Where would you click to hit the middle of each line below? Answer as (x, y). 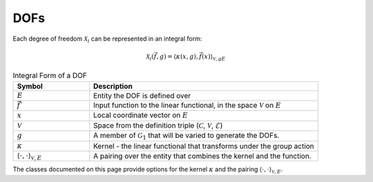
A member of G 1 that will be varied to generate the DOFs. (186, 136)
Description (113, 86)
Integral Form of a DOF (50, 76)
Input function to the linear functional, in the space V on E (187, 105)
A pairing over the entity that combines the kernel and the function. (202, 156)
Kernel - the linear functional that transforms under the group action (204, 146)
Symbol (30, 86)
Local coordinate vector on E (141, 115)
